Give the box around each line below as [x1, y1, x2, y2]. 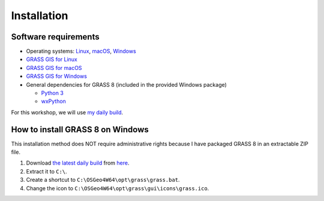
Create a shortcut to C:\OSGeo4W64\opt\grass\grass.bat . [26, 176, 180, 184]
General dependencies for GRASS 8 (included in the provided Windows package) [26, 81, 227, 88]
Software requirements [11, 32, 100, 42]
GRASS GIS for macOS [26, 64, 82, 71]
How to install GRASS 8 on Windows [11, 124, 149, 135]
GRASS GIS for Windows [26, 72, 87, 80]
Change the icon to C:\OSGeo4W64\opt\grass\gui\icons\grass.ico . [26, 184, 209, 191]
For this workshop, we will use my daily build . [11, 108, 124, 116]
